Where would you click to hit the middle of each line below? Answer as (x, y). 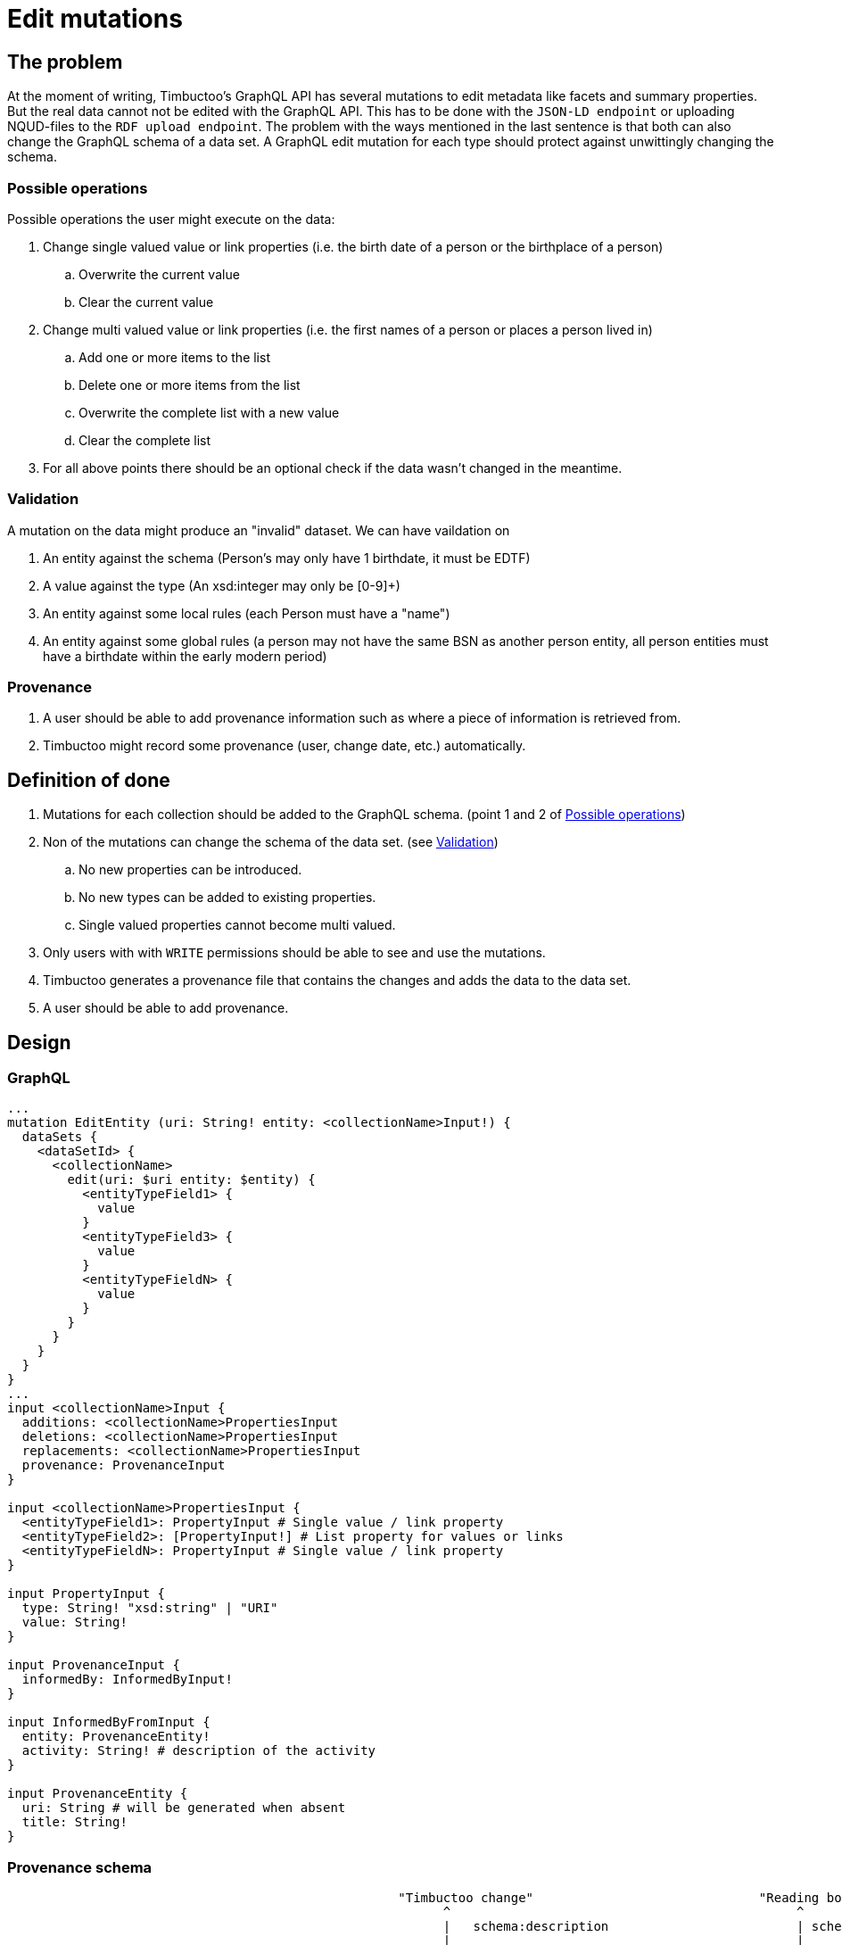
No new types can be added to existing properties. (227, 898)
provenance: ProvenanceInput (124, 1465)
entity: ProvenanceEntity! (116, 1737)
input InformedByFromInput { (109, 1722)
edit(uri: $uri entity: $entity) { (191, 1180)
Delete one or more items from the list (190, 385)
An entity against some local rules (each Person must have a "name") (247, 613)
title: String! (74, 1822)
